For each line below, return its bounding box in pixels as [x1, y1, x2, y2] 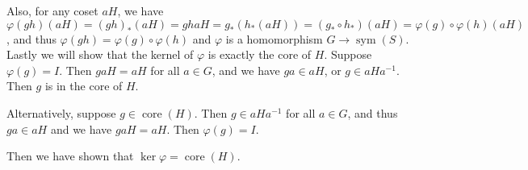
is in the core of [44, 77, 123, 94]
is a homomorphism [225, 30, 323, 47]
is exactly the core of [207, 46, 312, 63]
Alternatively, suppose [6, 104, 116, 121]
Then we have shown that [6, 147, 134, 164]
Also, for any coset [6, 2, 98, 19]
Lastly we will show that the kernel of [6, 46, 194, 63]
